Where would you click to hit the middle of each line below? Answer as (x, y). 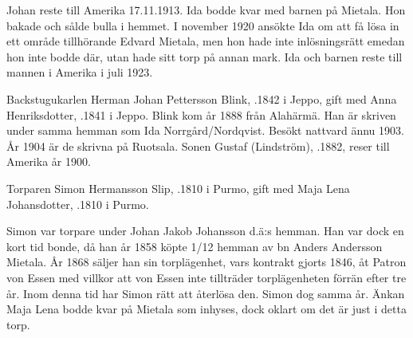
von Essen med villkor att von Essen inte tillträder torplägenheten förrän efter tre (206, 277)
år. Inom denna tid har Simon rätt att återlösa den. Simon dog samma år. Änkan (206, 293)
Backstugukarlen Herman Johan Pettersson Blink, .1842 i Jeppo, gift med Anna (202, 98)
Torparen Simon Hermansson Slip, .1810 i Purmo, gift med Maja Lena (178, 188)
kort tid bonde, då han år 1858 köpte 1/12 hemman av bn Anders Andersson (195, 246)
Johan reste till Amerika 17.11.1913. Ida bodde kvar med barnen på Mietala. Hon (206, 10)
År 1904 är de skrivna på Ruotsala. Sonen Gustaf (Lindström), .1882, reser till (198, 145)
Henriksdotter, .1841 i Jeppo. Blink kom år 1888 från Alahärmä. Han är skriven (201, 114)
